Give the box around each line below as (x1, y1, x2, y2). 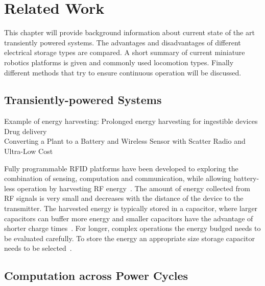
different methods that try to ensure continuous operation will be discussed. (4, 67, 242, 77)
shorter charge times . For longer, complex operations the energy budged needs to (4, 223, 261, 233)
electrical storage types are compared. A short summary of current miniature (4, 47, 245, 58)
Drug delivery (4, 125, 47, 136)
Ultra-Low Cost (4, 146, 53, 157)
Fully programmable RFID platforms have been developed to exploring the (4, 163, 238, 173)
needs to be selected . (4, 243, 72, 253)
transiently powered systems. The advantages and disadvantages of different (4, 37, 241, 47)
